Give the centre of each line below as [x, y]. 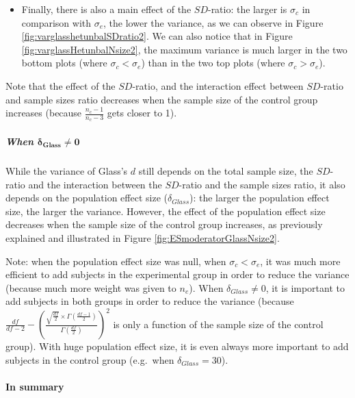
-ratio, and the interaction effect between [218, 85]
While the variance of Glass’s [67, 170]
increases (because [44, 113]
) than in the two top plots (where [213, 63]
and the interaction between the [95, 184]
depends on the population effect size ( [87, 198]
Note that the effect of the [61, 85]
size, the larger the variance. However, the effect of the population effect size [166, 211]
